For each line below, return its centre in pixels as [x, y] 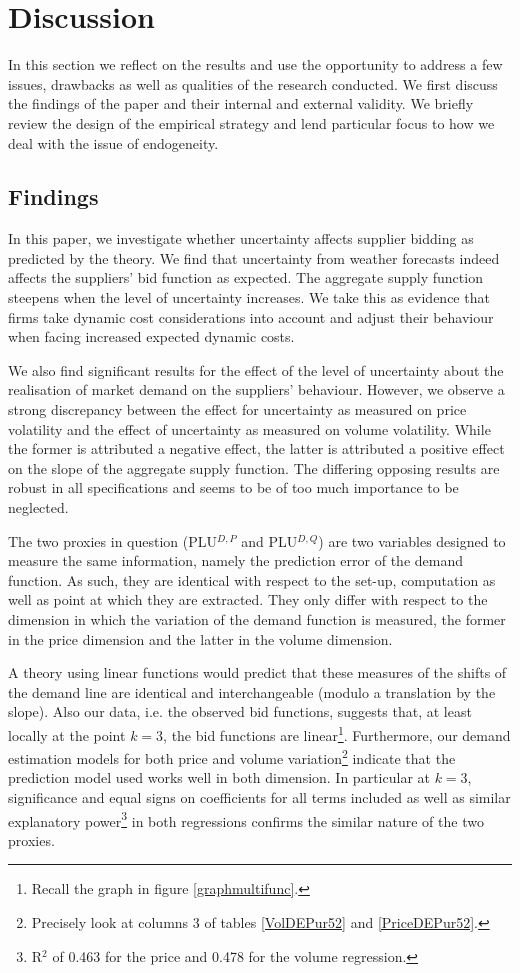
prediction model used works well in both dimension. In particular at [219, 777]
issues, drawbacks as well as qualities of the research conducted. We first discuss [253, 83]
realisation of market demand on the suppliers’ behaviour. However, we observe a [256, 389]
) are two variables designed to [412, 540]
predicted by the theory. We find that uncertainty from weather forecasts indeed [254, 257]
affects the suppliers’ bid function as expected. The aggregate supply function [245, 277]
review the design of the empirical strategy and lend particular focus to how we [251, 122]
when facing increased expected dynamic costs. [151, 336]
